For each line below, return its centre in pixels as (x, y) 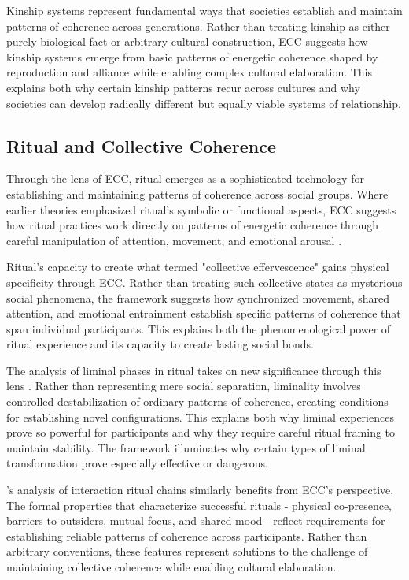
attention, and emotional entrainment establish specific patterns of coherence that (204, 313)
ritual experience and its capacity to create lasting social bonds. (160, 344)
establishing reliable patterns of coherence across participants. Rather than (187, 535)
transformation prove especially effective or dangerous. (137, 463)
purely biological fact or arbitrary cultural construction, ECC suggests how (187, 41)
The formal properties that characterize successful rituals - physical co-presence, (199, 505)
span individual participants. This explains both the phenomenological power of (199, 328)
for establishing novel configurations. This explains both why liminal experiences (200, 416)
